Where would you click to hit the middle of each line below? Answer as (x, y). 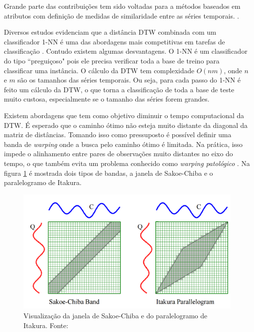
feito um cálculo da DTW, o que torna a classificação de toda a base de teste (119, 89)
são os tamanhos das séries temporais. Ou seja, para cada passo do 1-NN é (129, 80)
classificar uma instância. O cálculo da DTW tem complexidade (99, 70)
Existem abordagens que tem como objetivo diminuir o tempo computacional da (124, 115)
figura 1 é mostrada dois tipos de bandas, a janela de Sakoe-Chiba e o (108, 173)
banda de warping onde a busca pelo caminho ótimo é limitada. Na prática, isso (123, 144)
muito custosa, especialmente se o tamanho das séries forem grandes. (107, 99)
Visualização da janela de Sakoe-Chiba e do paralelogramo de (116, 316)
